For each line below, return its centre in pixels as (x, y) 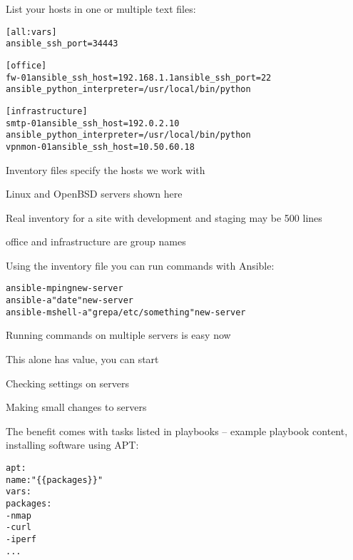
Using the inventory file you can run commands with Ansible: (140, 265)
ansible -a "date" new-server (70, 301)
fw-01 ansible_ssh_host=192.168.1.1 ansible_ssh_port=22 (139, 77)
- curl (19, 528)
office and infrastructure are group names (96, 241)
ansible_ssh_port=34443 (62, 44)
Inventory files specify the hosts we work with (106, 169)
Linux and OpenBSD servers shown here (94, 194)
